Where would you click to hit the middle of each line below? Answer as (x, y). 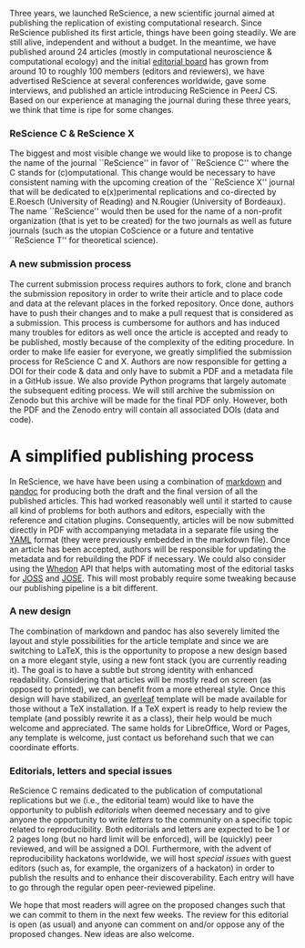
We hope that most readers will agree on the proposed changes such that (147, 905)
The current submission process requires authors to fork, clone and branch (150, 284)
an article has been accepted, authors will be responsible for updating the (148, 549)
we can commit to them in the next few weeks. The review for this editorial (149, 915)
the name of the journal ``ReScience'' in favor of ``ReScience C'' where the (149, 163)
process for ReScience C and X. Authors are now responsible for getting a (148, 361)
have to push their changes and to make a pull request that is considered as (152, 312)
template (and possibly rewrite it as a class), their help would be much (141, 718)
